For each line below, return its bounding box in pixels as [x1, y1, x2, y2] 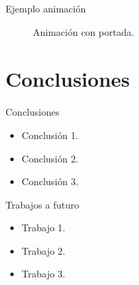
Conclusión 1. [21, 127, 79, 142]
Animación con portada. [33, 24, 134, 39]
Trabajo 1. [21, 220, 66, 235]
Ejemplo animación [5, 1, 86, 15]
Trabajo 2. [21, 243, 66, 257]
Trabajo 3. [21, 266, 66, 281]
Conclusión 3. [21, 174, 79, 189]
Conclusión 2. [21, 151, 79, 165]
